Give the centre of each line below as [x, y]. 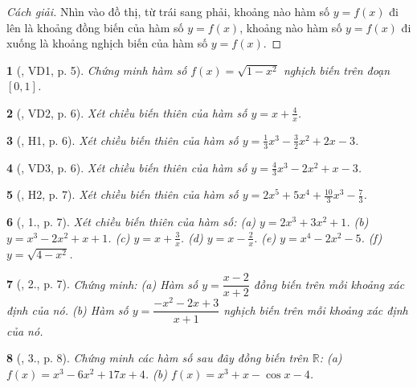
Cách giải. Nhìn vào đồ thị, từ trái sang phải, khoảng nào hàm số [168, 11]
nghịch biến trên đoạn [337, 70]
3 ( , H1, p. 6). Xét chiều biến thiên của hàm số [123, 140]
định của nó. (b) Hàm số [67, 310]
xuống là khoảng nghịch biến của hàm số [107, 43]
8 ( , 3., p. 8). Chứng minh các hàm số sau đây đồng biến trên [157, 358]
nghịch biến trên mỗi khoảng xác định [316, 310]
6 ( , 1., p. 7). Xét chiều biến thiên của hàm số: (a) [131, 222]
